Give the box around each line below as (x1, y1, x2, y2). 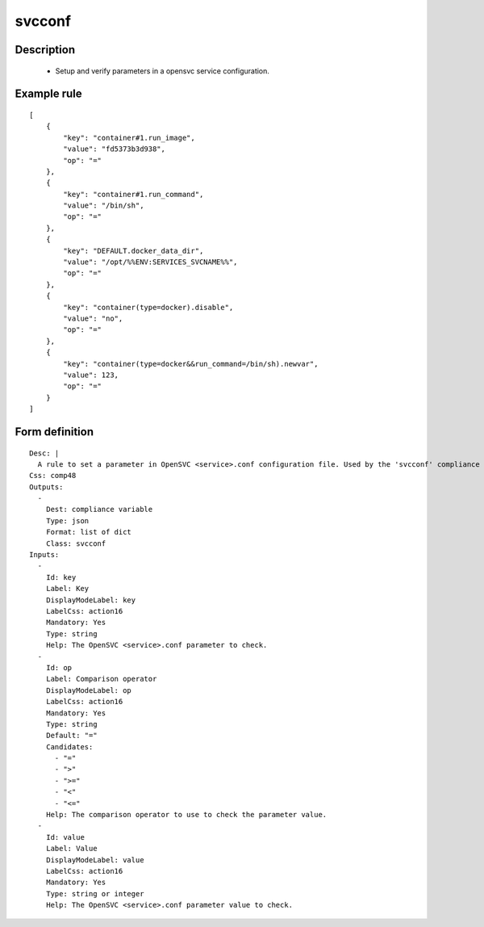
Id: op (45, 663, 73, 672)
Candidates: (45, 742, 94, 751)
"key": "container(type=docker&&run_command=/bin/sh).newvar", (63, 359, 319, 368)
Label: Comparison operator (45, 674, 157, 684)
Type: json (45, 516, 90, 525)
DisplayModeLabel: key (45, 595, 136, 605)
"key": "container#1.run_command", (63, 190, 204, 199)
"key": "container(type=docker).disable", (63, 303, 234, 312)
